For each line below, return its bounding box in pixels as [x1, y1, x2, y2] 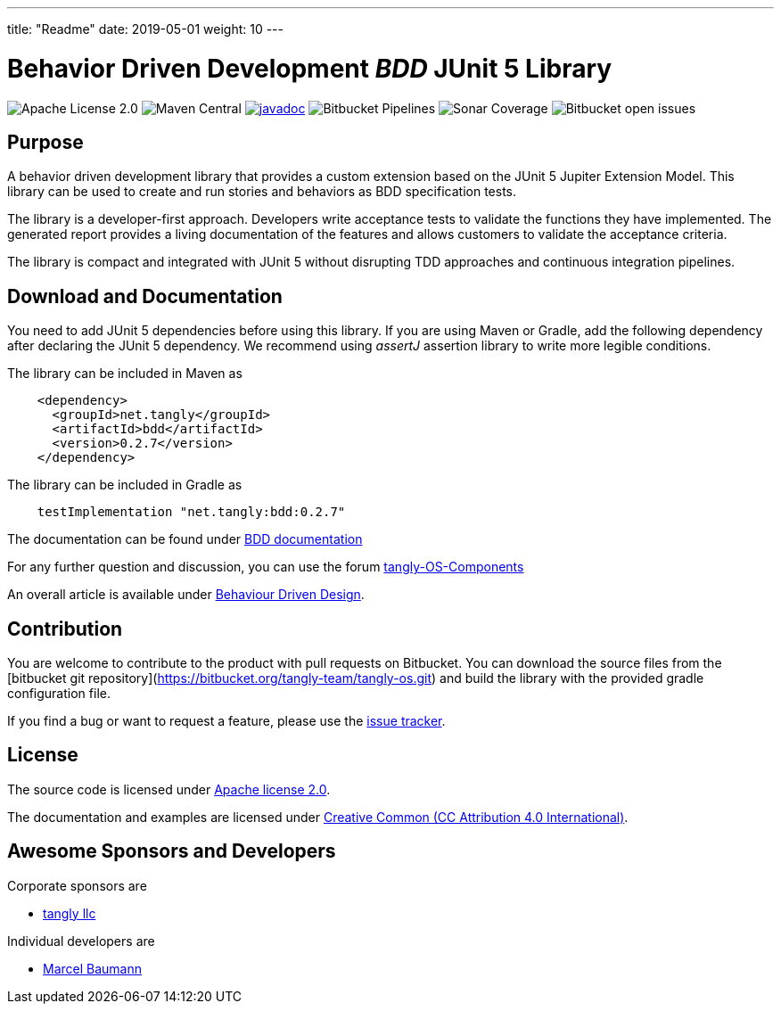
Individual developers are [7, 933, 155, 949]
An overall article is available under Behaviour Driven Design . [7, 587, 365, 603]
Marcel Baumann [43, 960, 143, 976]
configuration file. [7, 686, 111, 702]
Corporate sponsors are [7, 877, 147, 893]
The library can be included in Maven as [7, 366, 243, 382]
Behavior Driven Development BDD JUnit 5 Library [7, 53, 612, 84]
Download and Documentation [7, 284, 283, 308]
